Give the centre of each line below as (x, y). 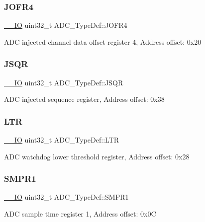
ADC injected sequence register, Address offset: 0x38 (84, 99)
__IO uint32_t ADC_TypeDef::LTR (62, 140)
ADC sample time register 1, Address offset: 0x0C (80, 214)
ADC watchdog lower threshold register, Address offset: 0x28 (97, 156)
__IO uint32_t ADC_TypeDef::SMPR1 (66, 197)
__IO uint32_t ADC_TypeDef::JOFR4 (66, 25)
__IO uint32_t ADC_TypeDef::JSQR (64, 82)
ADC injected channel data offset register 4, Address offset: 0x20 (103, 41)
